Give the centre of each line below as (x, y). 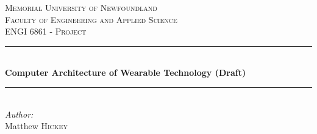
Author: (19, 114)
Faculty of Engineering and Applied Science (91, 19)
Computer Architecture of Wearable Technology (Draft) (126, 72)
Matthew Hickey (36, 126)
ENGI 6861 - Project (46, 31)
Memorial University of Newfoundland (81, 7)
